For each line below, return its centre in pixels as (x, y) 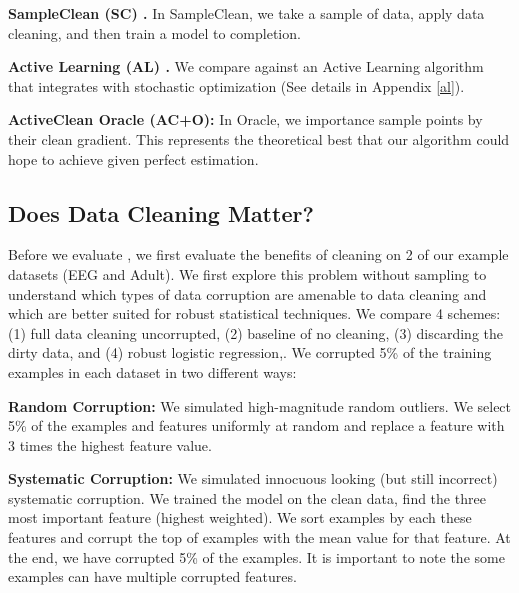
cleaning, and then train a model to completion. (154, 32)
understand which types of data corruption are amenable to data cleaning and (247, 293)
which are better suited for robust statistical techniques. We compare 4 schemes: (254, 313)
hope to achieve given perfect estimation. (133, 158)
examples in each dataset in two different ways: (152, 371)
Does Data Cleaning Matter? (161, 212)
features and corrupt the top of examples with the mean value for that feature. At (259, 537)
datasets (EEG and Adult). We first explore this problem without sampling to (247, 273)
